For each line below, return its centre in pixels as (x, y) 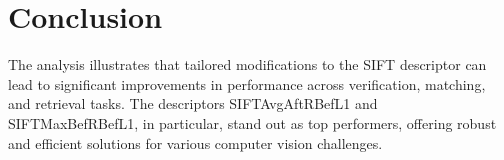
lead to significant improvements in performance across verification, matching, (247, 83)
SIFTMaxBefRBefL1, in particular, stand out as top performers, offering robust (252, 122)
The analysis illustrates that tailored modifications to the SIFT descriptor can (247, 64)
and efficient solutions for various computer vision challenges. (195, 142)
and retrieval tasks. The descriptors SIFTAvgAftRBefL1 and (193, 103)
